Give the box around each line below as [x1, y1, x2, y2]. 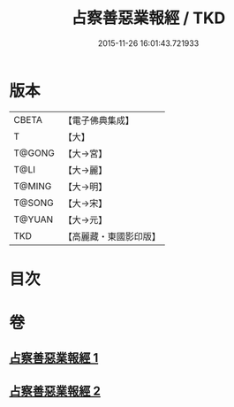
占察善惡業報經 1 [9, 350, 99, 365]
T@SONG [13, 196, 55, 209]
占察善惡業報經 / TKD [71, 8, 226, 28]
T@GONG [13, 147, 55, 159]
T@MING [13, 180, 52, 192]
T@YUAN [13, 213, 54, 226]
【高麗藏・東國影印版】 [63, 230, 161, 242]
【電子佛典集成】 [63, 114, 134, 127]
